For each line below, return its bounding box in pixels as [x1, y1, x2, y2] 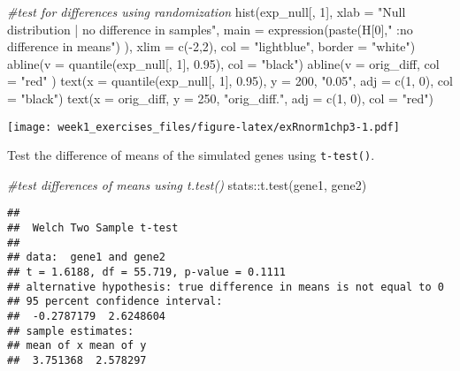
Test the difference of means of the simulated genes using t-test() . [7, 146, 375, 164]
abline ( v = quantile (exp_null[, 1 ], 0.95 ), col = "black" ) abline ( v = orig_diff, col [7, 54, 440, 72]
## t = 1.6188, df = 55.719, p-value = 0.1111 [7, 266, 286, 279]
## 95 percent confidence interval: [7, 295, 223, 308]
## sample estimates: [7, 324, 134, 337]
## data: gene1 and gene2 [7, 251, 165, 264]
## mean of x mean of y [7, 339, 147, 352]
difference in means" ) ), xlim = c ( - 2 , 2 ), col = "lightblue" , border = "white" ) [7, 37, 416, 56]
